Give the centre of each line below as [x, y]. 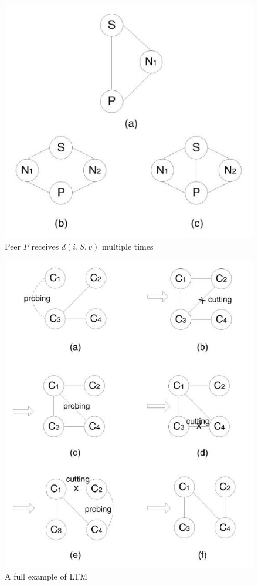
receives [45, 246]
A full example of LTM [46, 576]
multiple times [128, 246]
